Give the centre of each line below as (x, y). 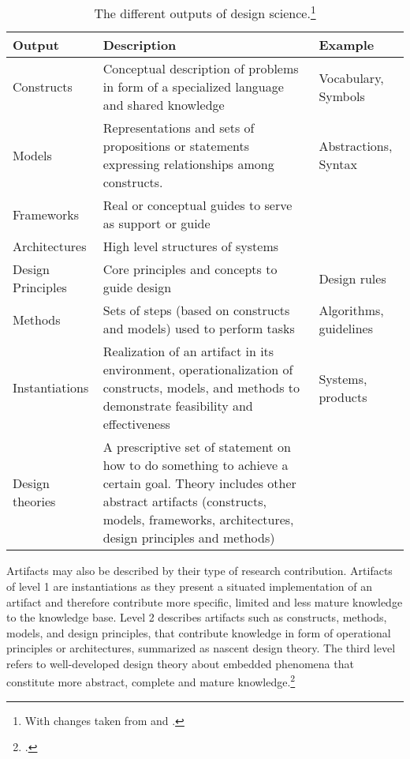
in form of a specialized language (193, 87)
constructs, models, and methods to (201, 388)
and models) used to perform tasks (199, 329)
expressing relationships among (188, 164)
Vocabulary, (351, 77)
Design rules (352, 278)
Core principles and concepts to (190, 269)
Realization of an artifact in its (188, 351)
